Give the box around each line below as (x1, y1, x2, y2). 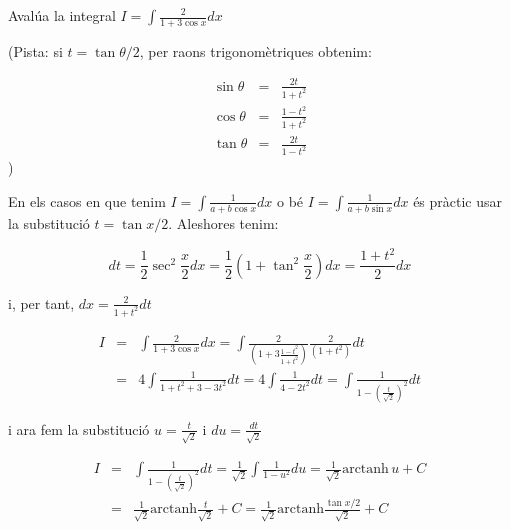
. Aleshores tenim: (168, 213, 279, 234)
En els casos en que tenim (8, 190, 166, 211)
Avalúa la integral (8, 5, 116, 25)
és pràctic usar (413, 190, 503, 211)
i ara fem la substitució (8, 418, 150, 439)
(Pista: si (8, 40, 63, 61)
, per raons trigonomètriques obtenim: (139, 40, 372, 61)
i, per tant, (8, 292, 75, 313)
